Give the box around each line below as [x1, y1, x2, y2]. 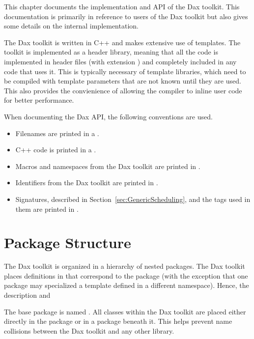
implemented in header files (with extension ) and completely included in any [4, 56, 237, 66]
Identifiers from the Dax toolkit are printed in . [15, 177, 158, 188]
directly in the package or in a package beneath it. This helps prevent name [4, 316, 232, 326]
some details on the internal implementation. [4, 21, 139, 31]
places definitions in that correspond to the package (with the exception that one [4, 270, 248, 281]
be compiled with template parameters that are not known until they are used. [4, 76, 241, 86]
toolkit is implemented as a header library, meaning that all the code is [4, 47, 218, 57]
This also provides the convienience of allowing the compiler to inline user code [4, 85, 242, 95]
